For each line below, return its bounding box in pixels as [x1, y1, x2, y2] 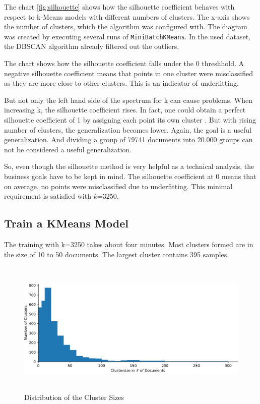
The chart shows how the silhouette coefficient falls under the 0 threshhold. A [4, 58, 244, 69]
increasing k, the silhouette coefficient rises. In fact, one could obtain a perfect [4, 104, 246, 115]
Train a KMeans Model [4, 215, 128, 231]
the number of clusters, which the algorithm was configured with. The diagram [4, 21, 247, 32]
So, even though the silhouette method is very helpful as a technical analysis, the [4, 161, 254, 171]
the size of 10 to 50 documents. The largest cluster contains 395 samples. [4, 249, 229, 259]
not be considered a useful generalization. [4, 144, 132, 154]
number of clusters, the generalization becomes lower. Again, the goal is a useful [4, 124, 251, 135]
